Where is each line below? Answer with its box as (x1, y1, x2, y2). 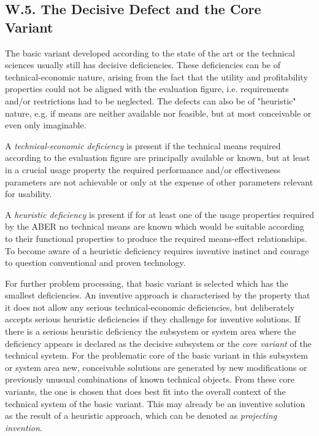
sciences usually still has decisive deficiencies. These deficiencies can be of (5, 58, 280, 71)
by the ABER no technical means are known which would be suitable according (5, 220, 304, 233)
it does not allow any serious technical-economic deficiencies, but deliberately (5, 300, 295, 313)
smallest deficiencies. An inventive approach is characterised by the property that (5, 289, 310, 302)
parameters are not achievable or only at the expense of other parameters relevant (5, 175, 313, 188)
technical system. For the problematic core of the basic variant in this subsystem (5, 349, 308, 362)
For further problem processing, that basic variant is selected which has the (5, 276, 288, 289)
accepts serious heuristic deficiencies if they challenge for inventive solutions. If (5, 313, 301, 325)
